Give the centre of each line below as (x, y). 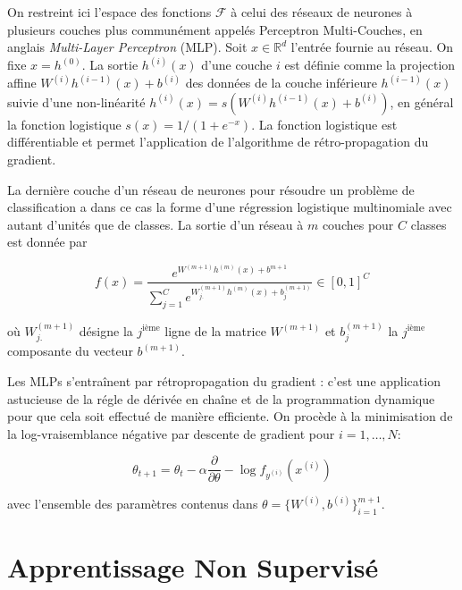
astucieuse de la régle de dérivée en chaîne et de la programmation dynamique (221, 398)
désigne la (106, 330)
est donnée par (47, 242)
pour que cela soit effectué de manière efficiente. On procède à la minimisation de (230, 416)
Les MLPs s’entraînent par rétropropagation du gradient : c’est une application (224, 380)
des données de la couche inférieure (281, 83)
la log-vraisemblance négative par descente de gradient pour (171, 433)
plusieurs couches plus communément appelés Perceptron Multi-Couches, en (215, 29)
